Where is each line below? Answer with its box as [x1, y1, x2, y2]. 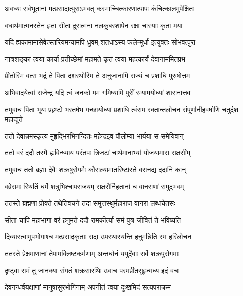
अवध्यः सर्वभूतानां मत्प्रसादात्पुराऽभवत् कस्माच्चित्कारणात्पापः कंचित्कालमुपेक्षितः [5, 3, 194, 13]
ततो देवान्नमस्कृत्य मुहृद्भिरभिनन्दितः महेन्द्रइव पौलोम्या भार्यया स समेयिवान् [5, 130, 184, 141]
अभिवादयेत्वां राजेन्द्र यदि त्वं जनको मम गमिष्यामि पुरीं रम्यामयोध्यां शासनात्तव [5, 87, 191, 97]
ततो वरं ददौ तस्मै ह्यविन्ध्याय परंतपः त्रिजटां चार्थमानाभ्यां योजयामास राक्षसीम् [5, 147, 191, 158]
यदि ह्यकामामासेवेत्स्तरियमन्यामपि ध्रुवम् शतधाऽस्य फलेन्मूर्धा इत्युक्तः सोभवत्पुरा [5, 37, 196, 47]
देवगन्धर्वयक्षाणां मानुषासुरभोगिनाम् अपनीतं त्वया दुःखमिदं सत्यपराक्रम [5, 282, 171, 292]
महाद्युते [5, 114, 23, 124]
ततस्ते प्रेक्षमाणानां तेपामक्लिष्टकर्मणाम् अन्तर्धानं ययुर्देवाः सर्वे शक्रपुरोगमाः [5, 248, 180, 258]
